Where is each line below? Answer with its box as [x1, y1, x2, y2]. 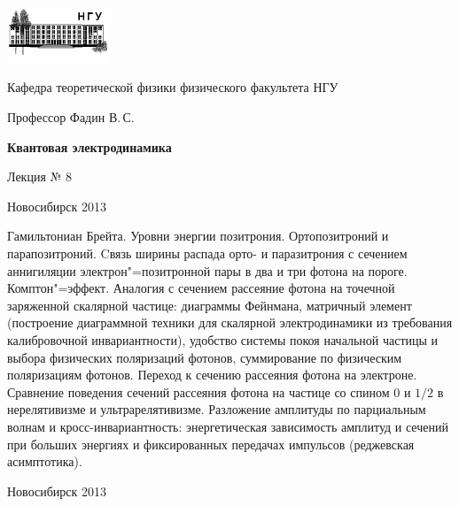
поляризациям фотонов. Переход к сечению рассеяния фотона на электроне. [7, 365, 417, 384]
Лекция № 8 [7, 167, 72, 186]
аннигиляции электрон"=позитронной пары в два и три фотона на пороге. [7, 261, 408, 280]
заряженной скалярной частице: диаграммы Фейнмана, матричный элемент [7, 295, 412, 314]
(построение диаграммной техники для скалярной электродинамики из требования [7, 313, 453, 332]
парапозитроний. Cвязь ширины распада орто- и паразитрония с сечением [7, 244, 408, 262]
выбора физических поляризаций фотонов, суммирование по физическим [7, 348, 402, 366]
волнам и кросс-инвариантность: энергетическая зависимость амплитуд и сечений [7, 417, 448, 435]
